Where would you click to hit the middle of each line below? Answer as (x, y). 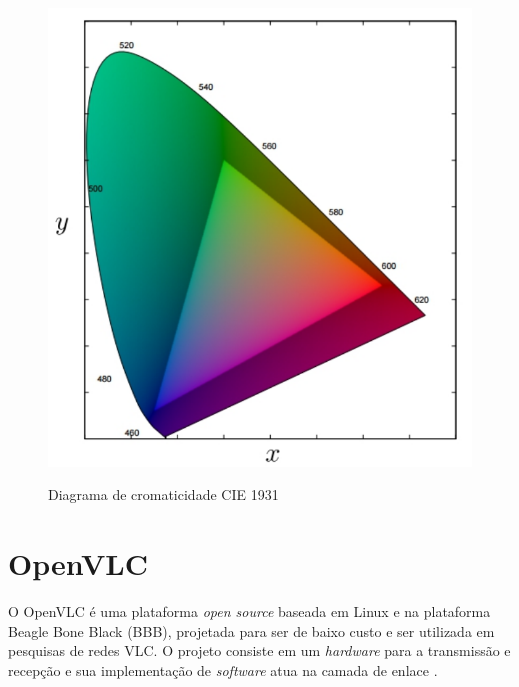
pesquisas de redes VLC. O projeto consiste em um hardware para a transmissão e (259, 650)
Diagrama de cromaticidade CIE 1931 (163, 494)
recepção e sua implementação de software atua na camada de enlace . (223, 669)
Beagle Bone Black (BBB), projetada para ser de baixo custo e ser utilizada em (251, 630)
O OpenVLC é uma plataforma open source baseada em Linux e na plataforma (249, 610)
